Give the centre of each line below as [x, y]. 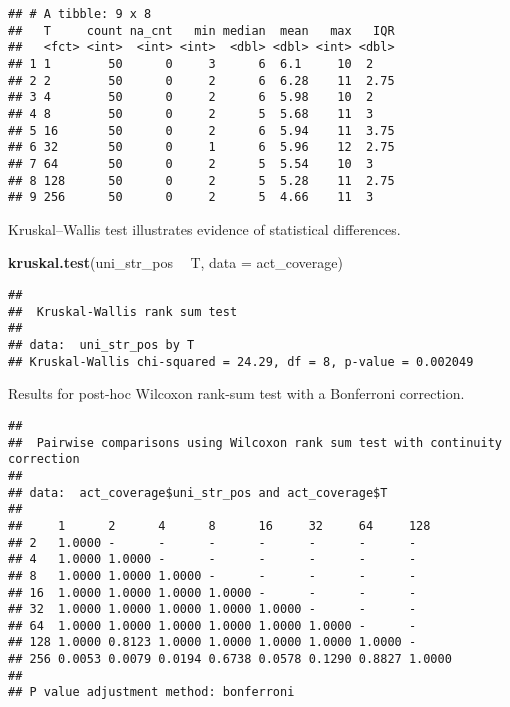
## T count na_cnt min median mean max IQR [201, 30]
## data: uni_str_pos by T [101, 345]
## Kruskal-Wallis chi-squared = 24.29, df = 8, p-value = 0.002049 [241, 361]
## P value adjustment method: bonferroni [151, 692]
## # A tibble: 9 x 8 [80, 14]
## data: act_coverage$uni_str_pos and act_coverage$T [198, 492]
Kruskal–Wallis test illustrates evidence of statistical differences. [204, 228]
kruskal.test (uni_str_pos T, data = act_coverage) [175, 262]
